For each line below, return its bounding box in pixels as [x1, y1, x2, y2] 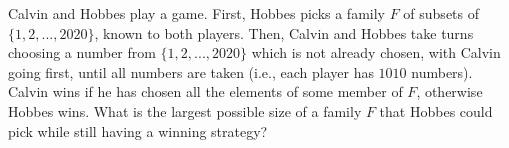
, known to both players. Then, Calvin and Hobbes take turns [94, 22, 474, 43]
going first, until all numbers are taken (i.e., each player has [8, 61, 374, 82]
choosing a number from [8, 42, 156, 63]
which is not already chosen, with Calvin [251, 42, 501, 63]
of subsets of [403, 3, 480, 23]
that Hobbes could [379, 100, 493, 121]
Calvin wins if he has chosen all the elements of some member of [8, 81, 403, 102]
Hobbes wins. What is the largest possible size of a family [8, 100, 362, 121]
